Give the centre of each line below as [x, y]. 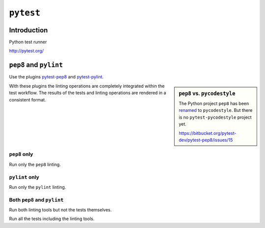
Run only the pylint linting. [38, 187]
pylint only [24, 177]
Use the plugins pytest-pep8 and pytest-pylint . [56, 77]
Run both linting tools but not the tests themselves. [60, 210]
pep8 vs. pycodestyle [207, 93]
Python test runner [28, 42]
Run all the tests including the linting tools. [52, 219]
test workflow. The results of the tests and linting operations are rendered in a [88, 93]
